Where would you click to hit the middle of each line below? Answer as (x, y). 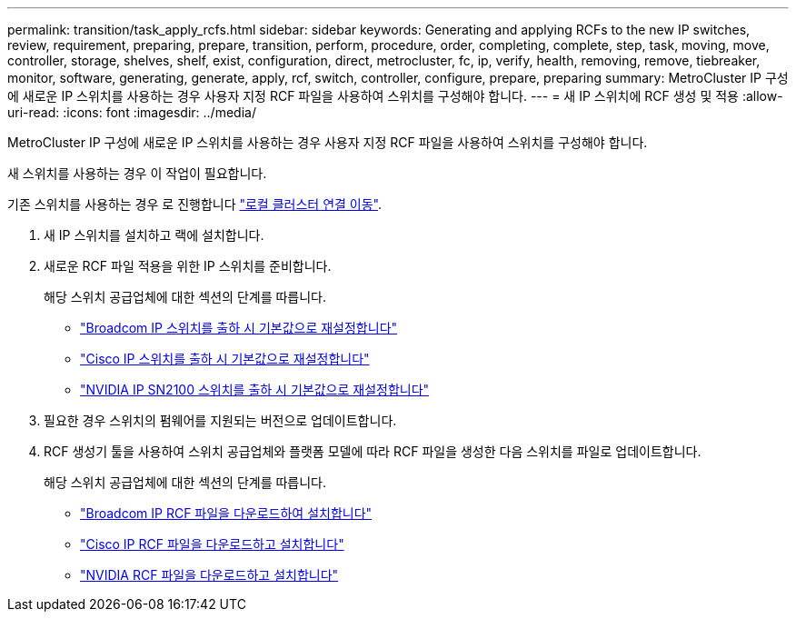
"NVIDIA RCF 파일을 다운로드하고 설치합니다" (209, 575)
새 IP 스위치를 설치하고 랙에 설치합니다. (154, 235)
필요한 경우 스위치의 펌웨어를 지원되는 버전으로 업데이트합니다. (220, 420)
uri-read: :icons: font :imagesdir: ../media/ (132, 112)
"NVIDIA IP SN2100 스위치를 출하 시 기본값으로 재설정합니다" (255, 389)
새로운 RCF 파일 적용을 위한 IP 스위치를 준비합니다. (188, 266)
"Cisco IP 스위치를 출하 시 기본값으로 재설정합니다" (225, 359)
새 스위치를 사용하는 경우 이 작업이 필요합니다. (137, 173)
